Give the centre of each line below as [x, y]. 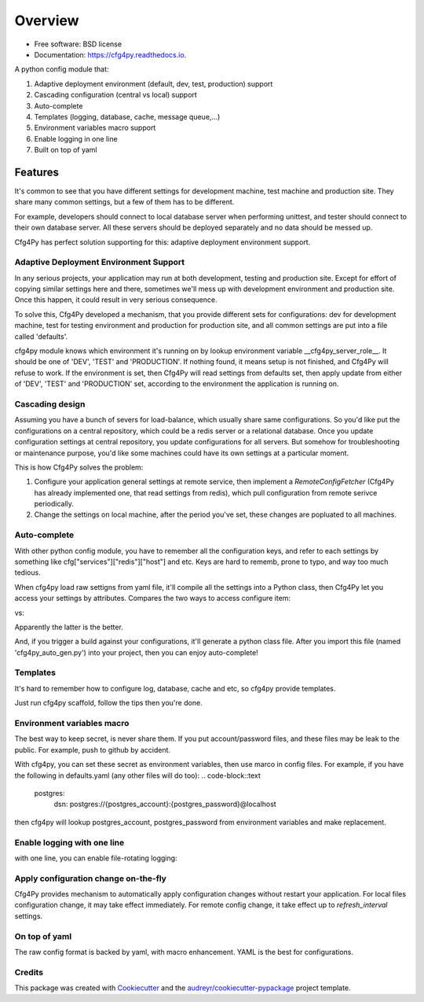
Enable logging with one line [69, 842]
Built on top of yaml [66, 150]
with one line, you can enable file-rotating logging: [96, 858]
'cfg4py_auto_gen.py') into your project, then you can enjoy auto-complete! [136, 652]
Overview [47, 20]
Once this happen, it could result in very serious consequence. [116, 300]
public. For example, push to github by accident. [93, 750]
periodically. [54, 504]
